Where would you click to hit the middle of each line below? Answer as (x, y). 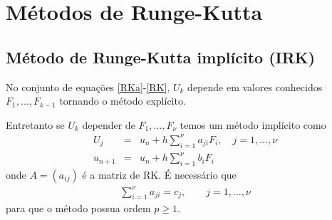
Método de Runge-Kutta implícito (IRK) (161, 57)
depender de (109, 124)
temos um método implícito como (253, 124)
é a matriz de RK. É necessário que (159, 175)
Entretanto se (35, 124)
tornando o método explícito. (123, 101)
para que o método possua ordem (78, 208)
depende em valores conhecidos (255, 87)
